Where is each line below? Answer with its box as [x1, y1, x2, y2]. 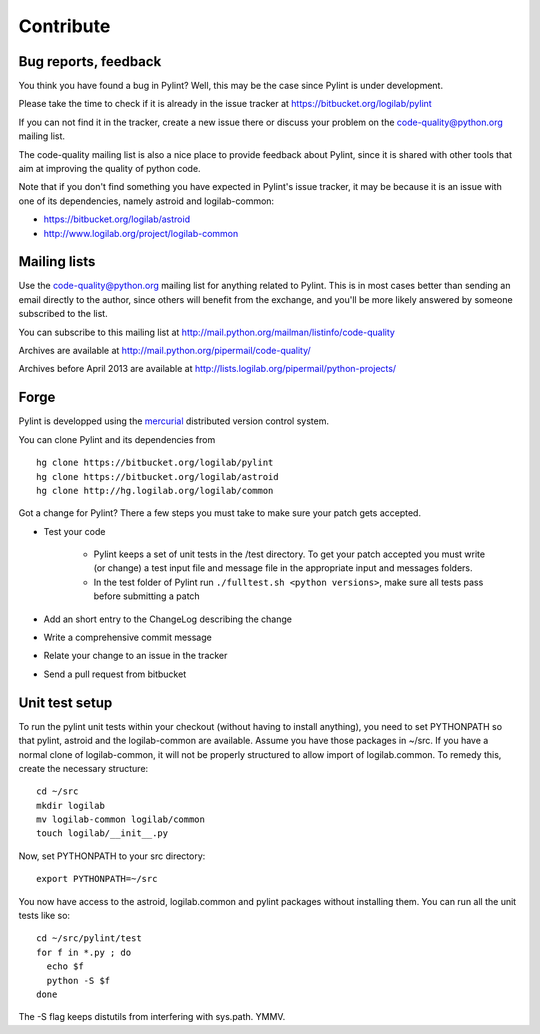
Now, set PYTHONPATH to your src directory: [18, 850, 206, 862]
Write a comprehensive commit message [43, 631, 212, 644]
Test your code [43, 525, 106, 537]
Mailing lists [18, 253, 96, 270]
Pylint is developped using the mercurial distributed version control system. [18, 415, 330, 427]
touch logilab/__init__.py [36, 828, 169, 839]
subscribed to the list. [18, 308, 109, 320]
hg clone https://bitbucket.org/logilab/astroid [36, 471, 279, 482]
